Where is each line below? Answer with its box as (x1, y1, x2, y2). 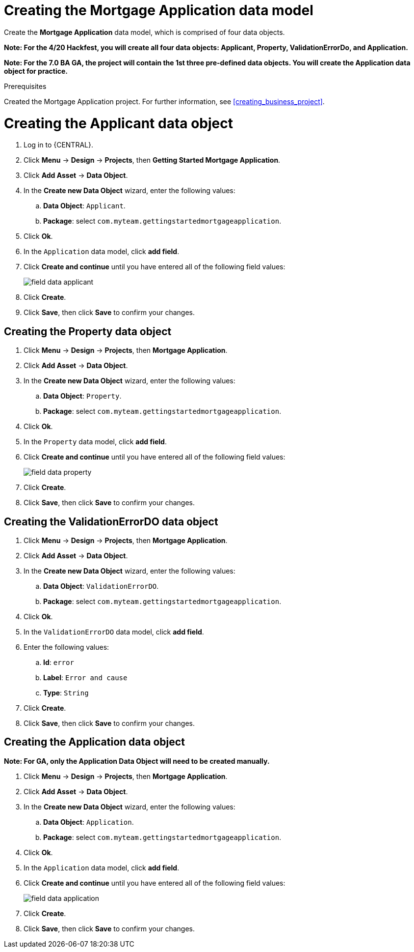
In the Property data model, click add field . (24, 437, 167, 446)
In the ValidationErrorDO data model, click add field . (24, 627, 204, 636)
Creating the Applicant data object (4, 115, 233, 132)
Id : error (43, 658, 74, 666)
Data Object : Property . (43, 392, 122, 401)
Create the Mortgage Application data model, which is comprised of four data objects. (4, 28, 285, 36)
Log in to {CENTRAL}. (24, 141, 93, 149)
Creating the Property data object (4, 325, 172, 338)
